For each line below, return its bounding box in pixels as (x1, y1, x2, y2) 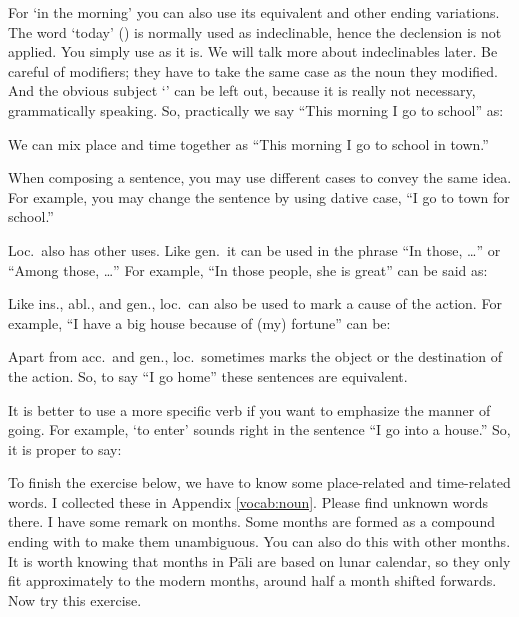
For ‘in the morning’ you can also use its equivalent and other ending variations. (8, 2, 500, 22)
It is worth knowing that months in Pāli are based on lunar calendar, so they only (8, 550, 511, 571)
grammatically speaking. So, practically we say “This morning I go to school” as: (8, 99, 504, 120)
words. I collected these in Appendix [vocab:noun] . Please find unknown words (8, 491, 489, 512)
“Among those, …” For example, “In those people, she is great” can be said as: (8, 259, 488, 280)
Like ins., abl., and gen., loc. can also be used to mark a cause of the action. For (8, 293, 502, 314)
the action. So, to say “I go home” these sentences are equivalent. (8, 365, 408, 386)
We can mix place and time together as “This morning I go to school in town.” (8, 133, 489, 154)
